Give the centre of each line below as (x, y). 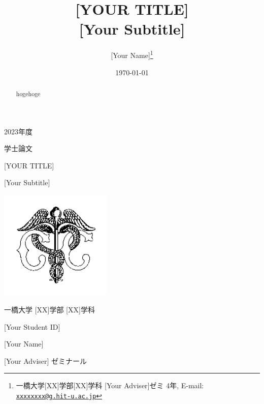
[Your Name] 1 (132, 54)
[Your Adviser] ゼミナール (46, 360)
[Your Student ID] (32, 326)
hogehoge (28, 93)
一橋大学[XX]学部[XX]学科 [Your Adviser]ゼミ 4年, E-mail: (110, 385)
